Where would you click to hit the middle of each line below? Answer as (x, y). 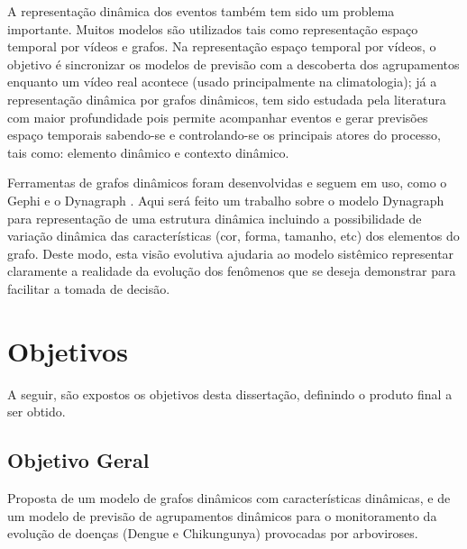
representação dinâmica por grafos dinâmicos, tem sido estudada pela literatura (227, 99)
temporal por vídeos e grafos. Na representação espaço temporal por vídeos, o (222, 46)
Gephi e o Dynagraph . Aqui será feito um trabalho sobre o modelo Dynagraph (226, 200)
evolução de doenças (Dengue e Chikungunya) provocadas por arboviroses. (213, 533)
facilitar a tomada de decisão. (89, 288)
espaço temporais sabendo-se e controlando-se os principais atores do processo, (224, 135)
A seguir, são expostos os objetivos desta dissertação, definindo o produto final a (230, 393)
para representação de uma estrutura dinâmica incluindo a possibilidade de (215, 218)
